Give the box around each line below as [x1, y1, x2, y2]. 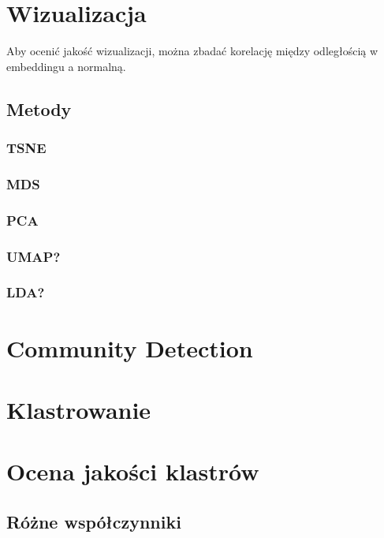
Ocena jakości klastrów [6, 455, 259, 488]
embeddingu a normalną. [6, 58, 126, 74]
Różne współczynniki [6, 509, 181, 533]
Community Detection [6, 331, 253, 364]
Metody [6, 96, 72, 121]
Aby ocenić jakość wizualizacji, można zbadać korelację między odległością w [6, 43, 378, 59]
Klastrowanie [6, 393, 151, 425]
